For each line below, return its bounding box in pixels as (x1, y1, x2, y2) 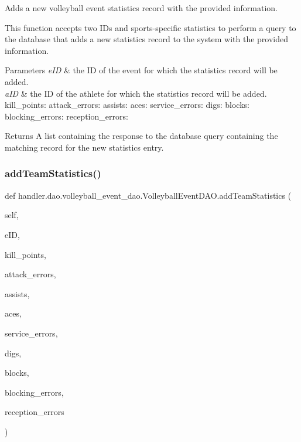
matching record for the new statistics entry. (5, 141, 164, 153)
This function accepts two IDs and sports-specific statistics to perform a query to (5, 21, 296, 33)
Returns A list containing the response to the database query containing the (5, 130, 278, 142)
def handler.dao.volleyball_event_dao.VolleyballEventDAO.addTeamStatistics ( (5, 189, 292, 201)
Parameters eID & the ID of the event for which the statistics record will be (5, 64, 278, 76)
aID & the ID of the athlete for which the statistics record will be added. (5, 87, 267, 99)
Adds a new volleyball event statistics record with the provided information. (5, 2, 278, 13)
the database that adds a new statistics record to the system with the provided (5, 33, 289, 45)
